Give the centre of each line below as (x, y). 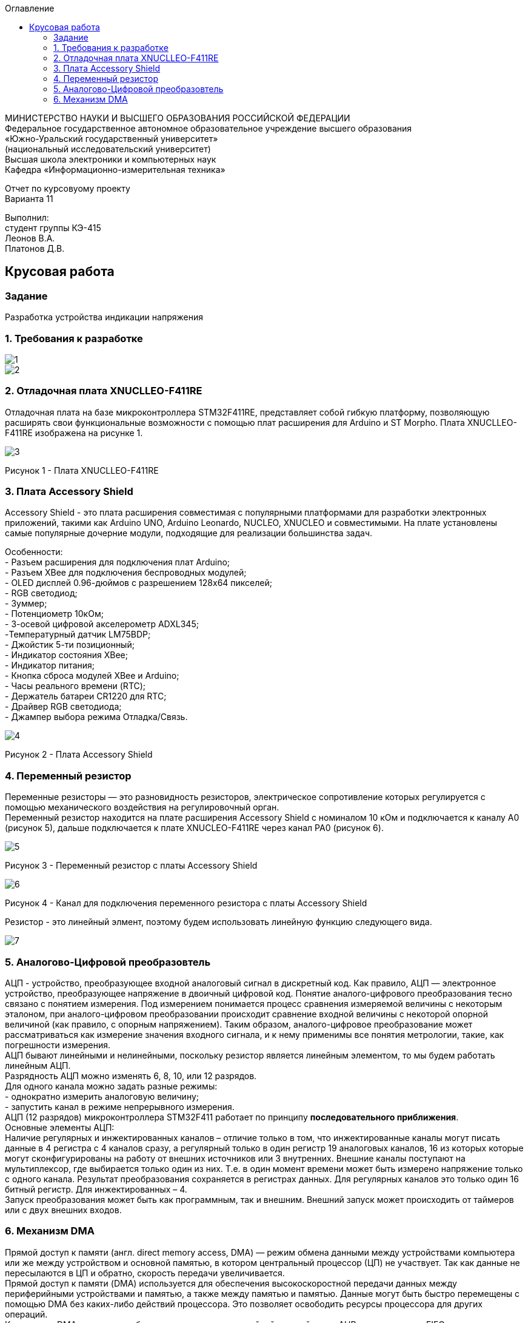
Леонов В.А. (30, 238)
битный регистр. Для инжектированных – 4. (96, 1189)
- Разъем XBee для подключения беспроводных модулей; (126, 573)
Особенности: (34, 552)
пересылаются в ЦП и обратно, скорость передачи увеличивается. (145, 1273)
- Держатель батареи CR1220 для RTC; (86, 696)
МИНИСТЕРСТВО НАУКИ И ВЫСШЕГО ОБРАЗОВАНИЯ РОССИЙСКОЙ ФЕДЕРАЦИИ (178, 118)
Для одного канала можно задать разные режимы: (111, 1086)
